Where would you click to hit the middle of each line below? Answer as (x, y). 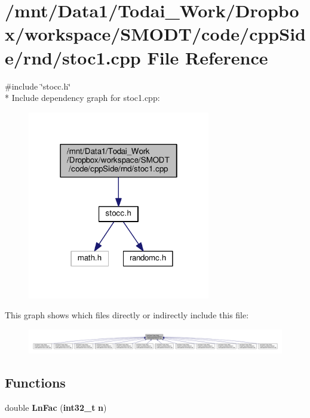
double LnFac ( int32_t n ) (56, 407)
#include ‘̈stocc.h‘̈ (38, 86)
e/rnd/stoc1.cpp (73, 57)
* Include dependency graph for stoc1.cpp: (82, 98)
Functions (35, 382)
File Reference (208, 57)
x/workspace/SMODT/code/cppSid (155, 34)
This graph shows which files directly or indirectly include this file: (127, 315)
